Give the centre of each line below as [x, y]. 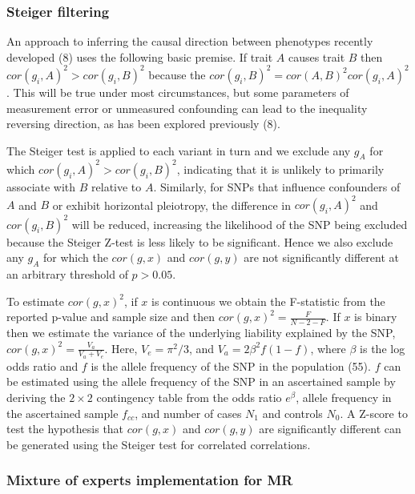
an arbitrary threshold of [67, 273]
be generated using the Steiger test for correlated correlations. [159, 444]
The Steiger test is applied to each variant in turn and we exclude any [179, 150]
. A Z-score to [374, 413]
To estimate [36, 301]
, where [328, 348]
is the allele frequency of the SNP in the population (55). [231, 365]
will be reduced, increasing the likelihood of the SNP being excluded [240, 224]
